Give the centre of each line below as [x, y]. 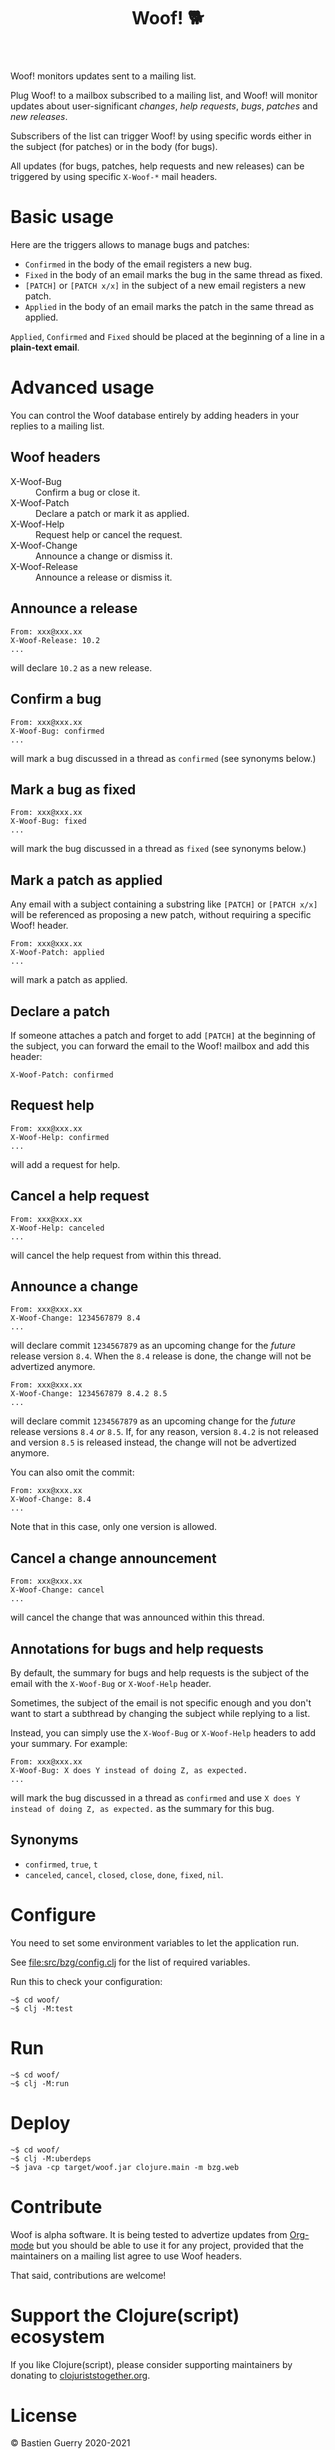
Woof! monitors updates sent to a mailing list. [103, 76]
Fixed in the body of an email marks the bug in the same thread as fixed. [173, 275]
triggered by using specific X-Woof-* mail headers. [114, 177]
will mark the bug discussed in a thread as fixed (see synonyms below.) [158, 849]
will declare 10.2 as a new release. [81, 667]
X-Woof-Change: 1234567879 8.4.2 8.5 [89, 1394]
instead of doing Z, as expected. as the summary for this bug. [142, 1808]
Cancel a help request [80, 1196]
